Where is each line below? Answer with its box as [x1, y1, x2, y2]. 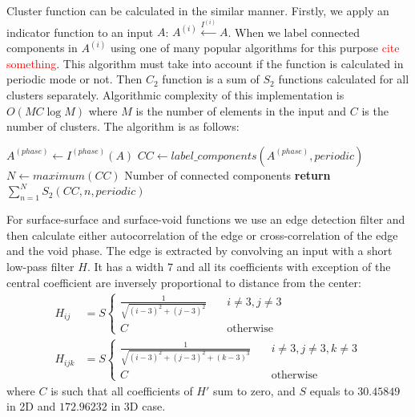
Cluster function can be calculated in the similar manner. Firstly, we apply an [6, 2, 389, 18]
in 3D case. [111, 398, 166, 415]
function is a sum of [162, 71, 260, 87]
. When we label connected [228, 23, 361, 40]
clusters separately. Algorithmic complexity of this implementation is [6, 87, 344, 103]
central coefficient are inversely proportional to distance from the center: [6, 273, 361, 290]
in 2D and [6, 398, 56, 415]
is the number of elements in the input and [135, 102, 347, 119]
